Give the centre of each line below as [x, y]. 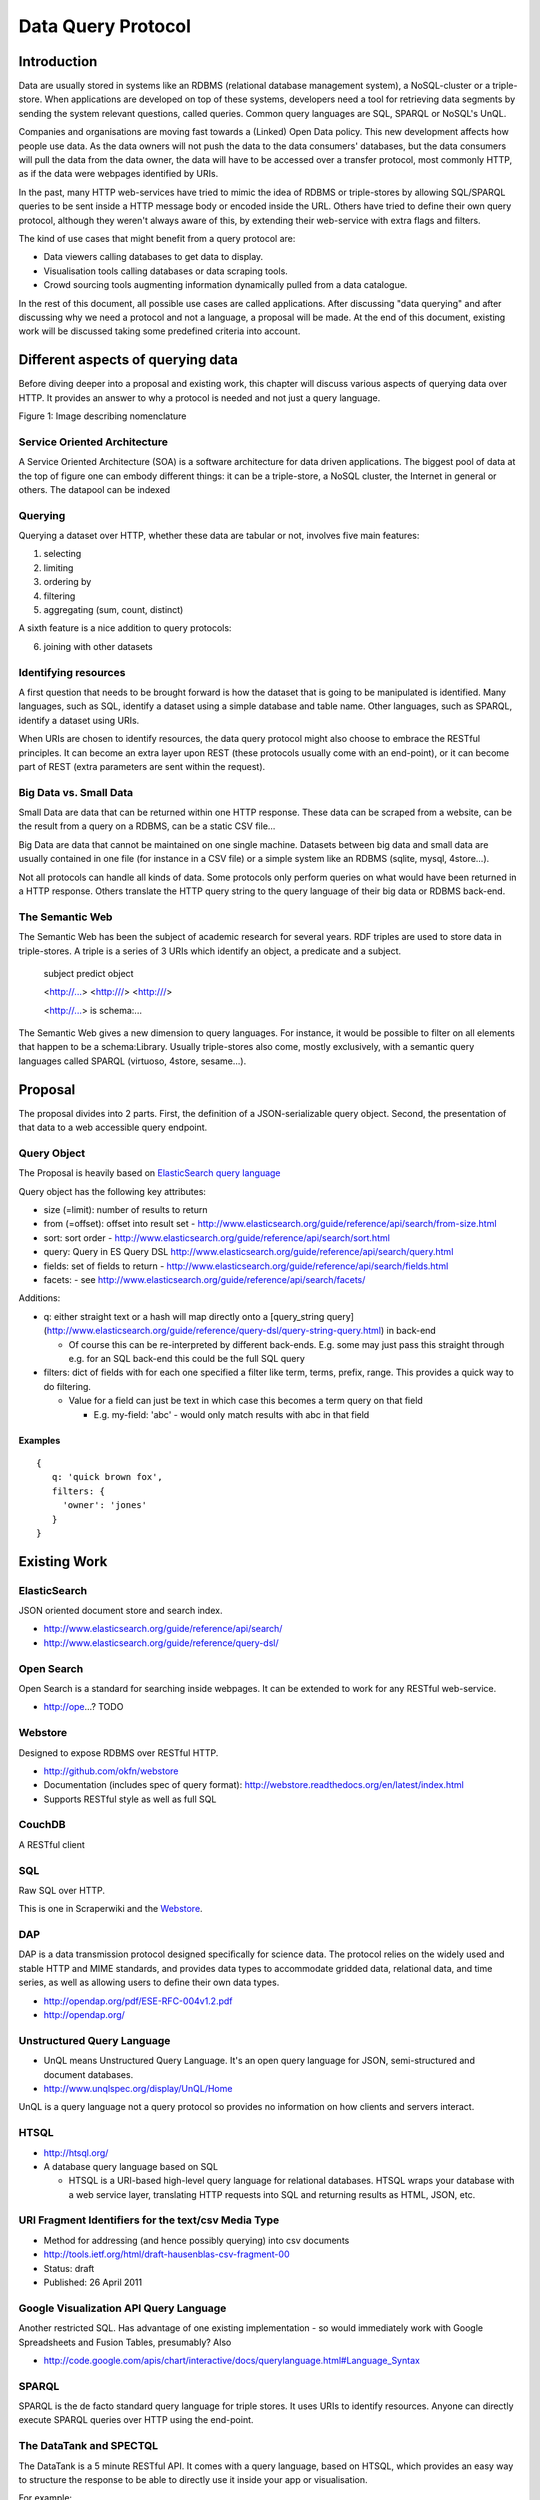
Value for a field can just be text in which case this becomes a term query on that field [246, 1401]
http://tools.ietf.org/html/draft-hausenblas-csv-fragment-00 [166, 2254]
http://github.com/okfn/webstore [111, 1771]
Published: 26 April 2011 [93, 2282]
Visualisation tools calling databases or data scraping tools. [166, 271]
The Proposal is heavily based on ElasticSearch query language [149, 1173]
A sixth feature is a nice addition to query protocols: [125, 628]
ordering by [67, 582]
